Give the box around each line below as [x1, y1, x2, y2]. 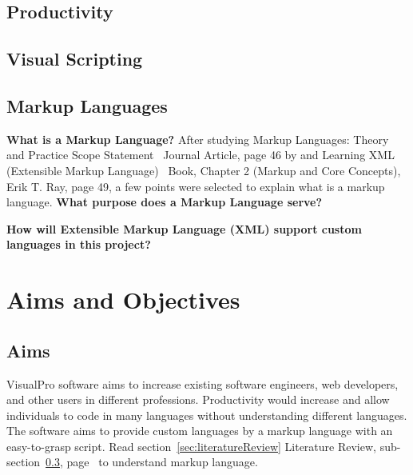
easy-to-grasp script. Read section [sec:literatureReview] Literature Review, [6, 437, 376, 454]
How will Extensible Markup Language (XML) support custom [6, 220, 362, 237]
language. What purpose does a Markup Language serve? [6, 194, 323, 210]
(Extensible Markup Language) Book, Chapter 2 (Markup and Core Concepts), [6, 162, 401, 178]
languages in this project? [6, 236, 151, 253]
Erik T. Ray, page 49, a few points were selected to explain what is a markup [6, 178, 385, 194]
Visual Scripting [6, 46, 143, 71]
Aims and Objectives [6, 283, 240, 316]
